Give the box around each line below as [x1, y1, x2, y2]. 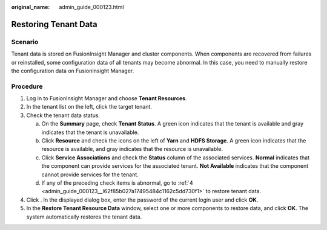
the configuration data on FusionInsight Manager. [11, 67, 134, 74]
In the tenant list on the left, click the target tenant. [26, 103, 153, 110]
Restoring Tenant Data [11, 19, 98, 30]
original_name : [11, 4, 50, 10]
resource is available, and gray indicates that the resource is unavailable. [41, 145, 223, 153]
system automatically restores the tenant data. [26, 213, 142, 220]
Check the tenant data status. [26, 112, 100, 119]
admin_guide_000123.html [59, 4, 124, 10]
